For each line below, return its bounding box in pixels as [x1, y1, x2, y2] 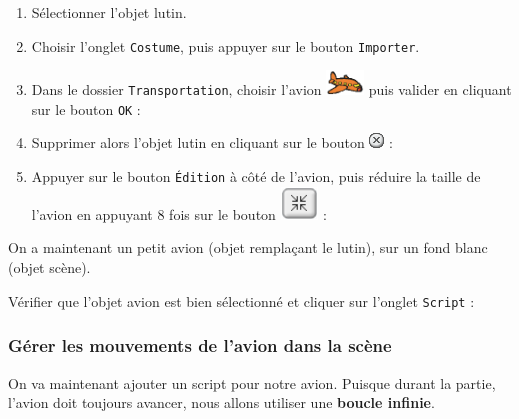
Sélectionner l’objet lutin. [31, 2, 187, 22]
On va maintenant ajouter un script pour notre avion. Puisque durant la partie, [8, 372, 496, 393]
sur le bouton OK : [31, 98, 141, 119]
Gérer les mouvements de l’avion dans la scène [8, 333, 392, 358]
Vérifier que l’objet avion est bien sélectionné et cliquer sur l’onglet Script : [8, 290, 475, 311]
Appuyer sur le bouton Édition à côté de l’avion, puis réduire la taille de [31, 166, 481, 187]
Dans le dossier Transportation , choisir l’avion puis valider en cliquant [31, 79, 512, 100]
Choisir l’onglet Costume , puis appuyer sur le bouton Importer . [31, 35, 420, 56]
